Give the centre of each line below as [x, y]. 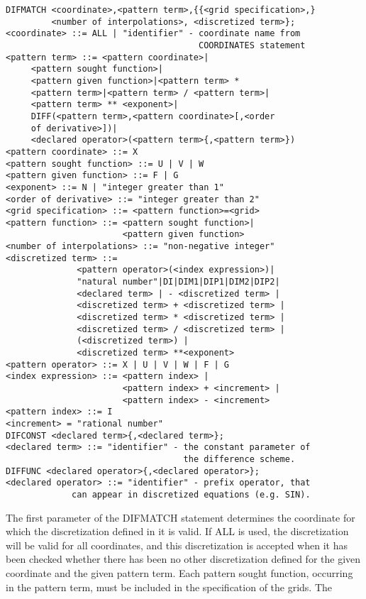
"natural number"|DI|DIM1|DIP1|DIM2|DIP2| [178, 282]
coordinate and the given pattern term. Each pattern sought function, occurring [179, 572]
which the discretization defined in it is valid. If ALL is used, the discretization [177, 531]
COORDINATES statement [252, 45]
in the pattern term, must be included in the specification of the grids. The [169, 587]
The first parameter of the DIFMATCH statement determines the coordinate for [181, 517]
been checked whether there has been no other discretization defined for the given [183, 559]
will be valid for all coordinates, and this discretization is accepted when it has [177, 545]
